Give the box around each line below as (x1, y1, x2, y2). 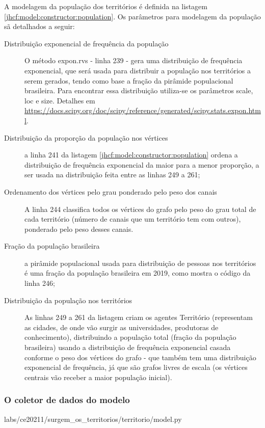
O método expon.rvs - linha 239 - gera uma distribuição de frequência (24, 55, 243, 66)
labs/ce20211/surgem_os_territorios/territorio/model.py (4, 413, 182, 424)
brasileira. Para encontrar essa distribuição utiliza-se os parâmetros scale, (24, 85, 253, 96)
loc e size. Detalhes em (24, 95, 95, 105)
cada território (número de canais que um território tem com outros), (24, 213, 241, 224)
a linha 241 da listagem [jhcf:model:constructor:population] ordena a (24, 149, 238, 160)
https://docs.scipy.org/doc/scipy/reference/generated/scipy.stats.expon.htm (24, 105, 261, 116)
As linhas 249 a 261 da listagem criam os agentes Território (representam (24, 312, 253, 323)
